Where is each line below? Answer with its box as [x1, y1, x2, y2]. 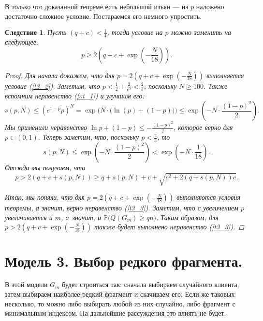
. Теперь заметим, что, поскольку [38, 132, 139, 142]
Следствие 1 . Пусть [5, 27, 67, 37]
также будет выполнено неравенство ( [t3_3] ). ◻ [94, 222, 244, 232]
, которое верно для [173, 122, 233, 132]
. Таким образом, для [156, 212, 219, 222]
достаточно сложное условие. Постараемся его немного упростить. [5, 11, 202, 21]
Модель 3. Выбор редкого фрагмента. [5, 251, 243, 271]
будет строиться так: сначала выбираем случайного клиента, [62, 279, 239, 289]
